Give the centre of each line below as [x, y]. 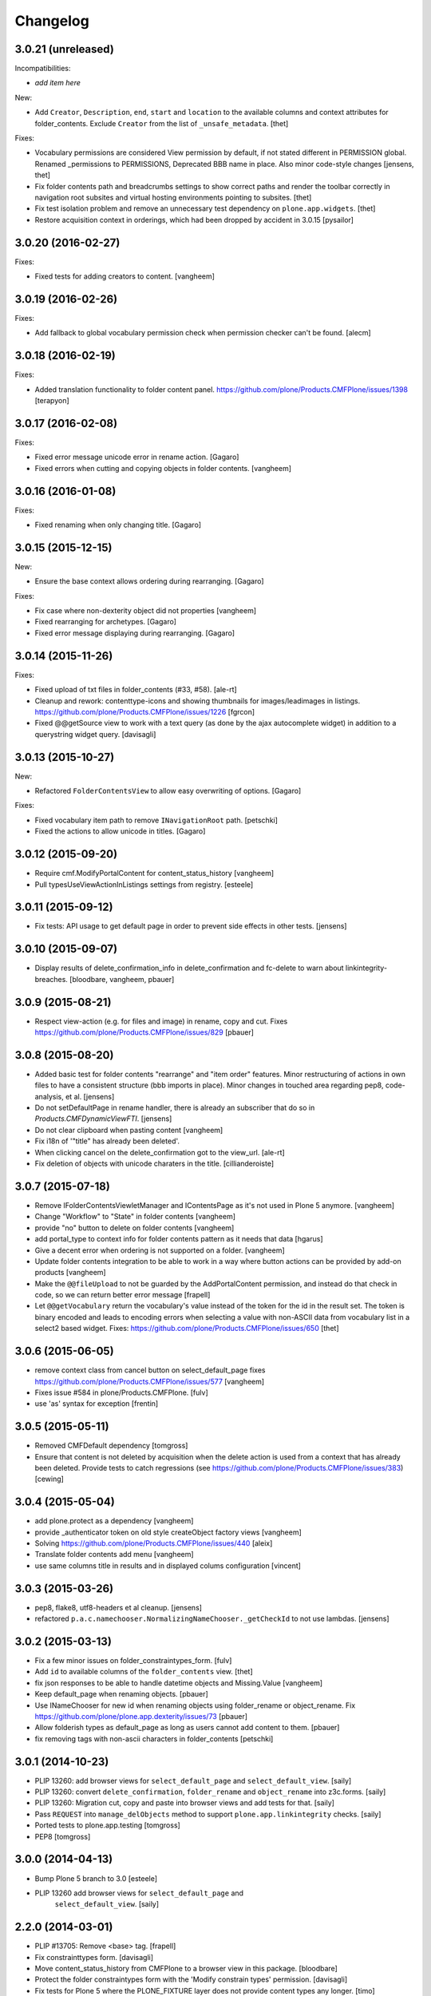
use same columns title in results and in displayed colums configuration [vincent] [168, 1566]
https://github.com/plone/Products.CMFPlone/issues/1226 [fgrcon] [145, 711]
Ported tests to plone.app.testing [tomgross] [108, 1825]
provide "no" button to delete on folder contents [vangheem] [134, 1228]
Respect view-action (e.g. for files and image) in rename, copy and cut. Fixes [161, 1021]
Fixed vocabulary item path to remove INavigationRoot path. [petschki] [156, 820]
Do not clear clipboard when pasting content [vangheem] [129, 1130]
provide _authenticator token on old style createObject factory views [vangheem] [168, 1532]
